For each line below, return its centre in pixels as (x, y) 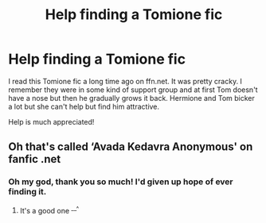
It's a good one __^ (49, 210)
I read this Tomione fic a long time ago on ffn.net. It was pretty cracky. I (125, 81)
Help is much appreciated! (51, 121)
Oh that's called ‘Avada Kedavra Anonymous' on (131, 147)
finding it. (27, 192)
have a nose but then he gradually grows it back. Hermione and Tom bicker (131, 98)
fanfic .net (35, 159)
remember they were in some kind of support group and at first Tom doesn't (133, 90)
